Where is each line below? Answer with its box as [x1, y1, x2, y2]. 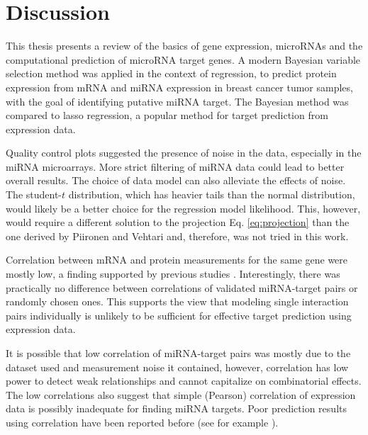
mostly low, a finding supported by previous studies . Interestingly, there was [6, 266, 340, 281]
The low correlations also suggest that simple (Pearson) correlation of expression [6, 387, 356, 402]
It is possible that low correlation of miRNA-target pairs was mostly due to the [6, 346, 351, 360]
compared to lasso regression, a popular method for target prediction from [6, 108, 328, 123]
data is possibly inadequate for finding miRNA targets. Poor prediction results [6, 401, 347, 416]
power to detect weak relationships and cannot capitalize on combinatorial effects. [6, 373, 362, 388]
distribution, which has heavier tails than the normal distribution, [68, 187, 355, 202]
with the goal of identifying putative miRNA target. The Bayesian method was [6, 94, 349, 108]
